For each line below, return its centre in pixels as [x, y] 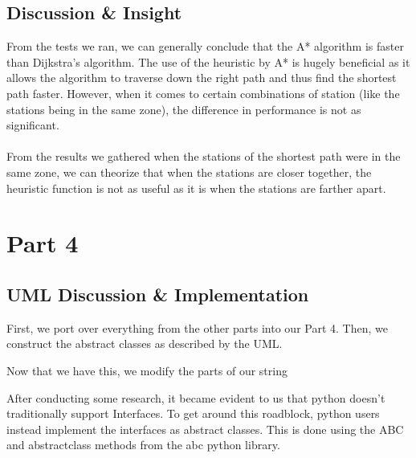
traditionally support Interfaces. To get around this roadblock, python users [193, 413]
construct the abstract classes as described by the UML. [145, 343]
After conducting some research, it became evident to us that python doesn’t [196, 397]
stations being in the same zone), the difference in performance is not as [184, 109]
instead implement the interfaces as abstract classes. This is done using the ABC [205, 429]
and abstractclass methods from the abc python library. [143, 445]
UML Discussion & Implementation [158, 294]
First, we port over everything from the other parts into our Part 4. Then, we [197, 327]
